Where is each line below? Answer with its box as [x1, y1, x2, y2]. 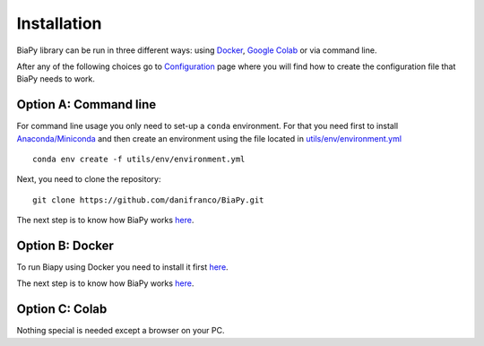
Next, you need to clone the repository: [16, 174, 161, 185]
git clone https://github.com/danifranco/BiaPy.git [32, 195, 264, 205]
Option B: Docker [16, 238, 114, 253]
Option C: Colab [16, 301, 108, 317]
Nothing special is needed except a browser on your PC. [16, 325, 225, 336]
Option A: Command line [16, 97, 157, 112]
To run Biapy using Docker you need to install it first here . [16, 262, 229, 272]
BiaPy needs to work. [16, 74, 96, 84]
